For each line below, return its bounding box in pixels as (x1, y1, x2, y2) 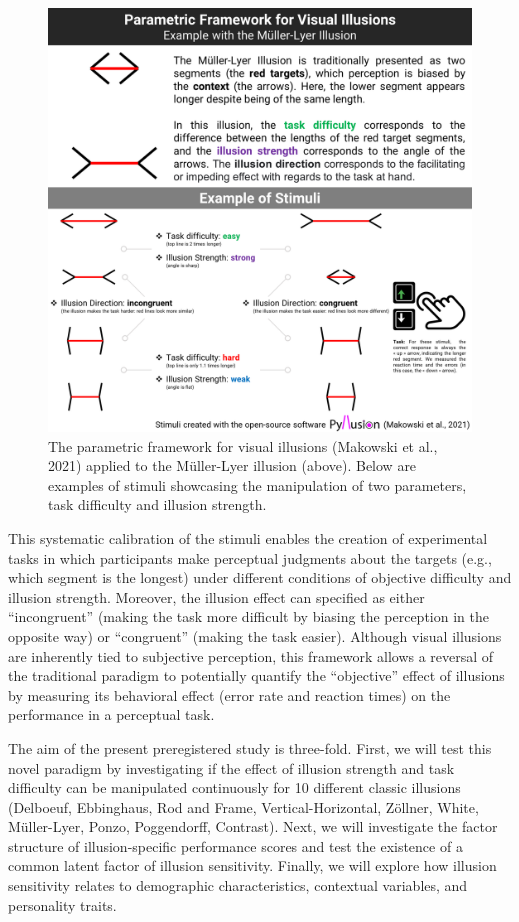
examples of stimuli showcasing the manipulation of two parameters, (48, 474, 467, 495)
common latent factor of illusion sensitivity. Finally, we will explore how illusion (8, 855, 497, 876)
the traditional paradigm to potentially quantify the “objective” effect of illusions (8, 665, 505, 686)
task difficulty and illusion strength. (48, 494, 267, 515)
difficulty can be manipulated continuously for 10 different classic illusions (8, 777, 461, 798)
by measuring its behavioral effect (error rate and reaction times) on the (8, 684, 451, 705)
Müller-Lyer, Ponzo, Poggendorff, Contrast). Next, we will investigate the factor (8, 816, 498, 837)
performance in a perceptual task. (8, 704, 215, 725)
